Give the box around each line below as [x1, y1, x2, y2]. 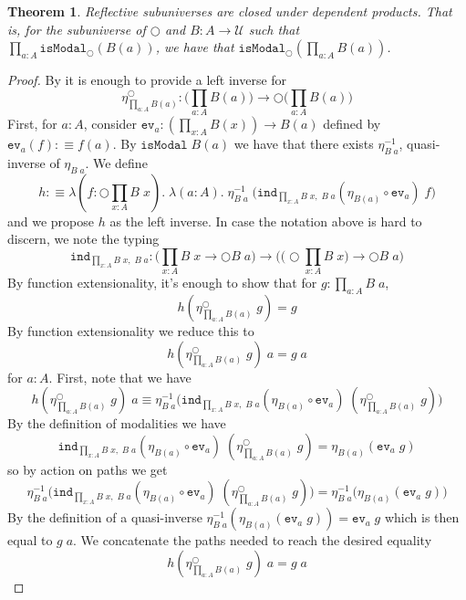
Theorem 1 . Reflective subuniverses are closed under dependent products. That [7, 2, 452, 20]
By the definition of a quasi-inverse [7, 508, 202, 527]
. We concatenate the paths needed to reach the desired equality [73, 531, 432, 550]
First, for [7, 114, 57, 133]
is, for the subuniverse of [7, 19, 146, 38]
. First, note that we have [48, 367, 192, 386]
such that [248, 19, 300, 38]
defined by [323, 114, 381, 133]
